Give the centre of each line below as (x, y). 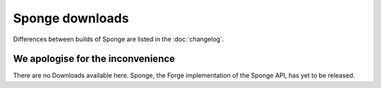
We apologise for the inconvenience (94, 59)
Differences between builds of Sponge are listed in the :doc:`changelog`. (119, 39)
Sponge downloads (71, 18)
